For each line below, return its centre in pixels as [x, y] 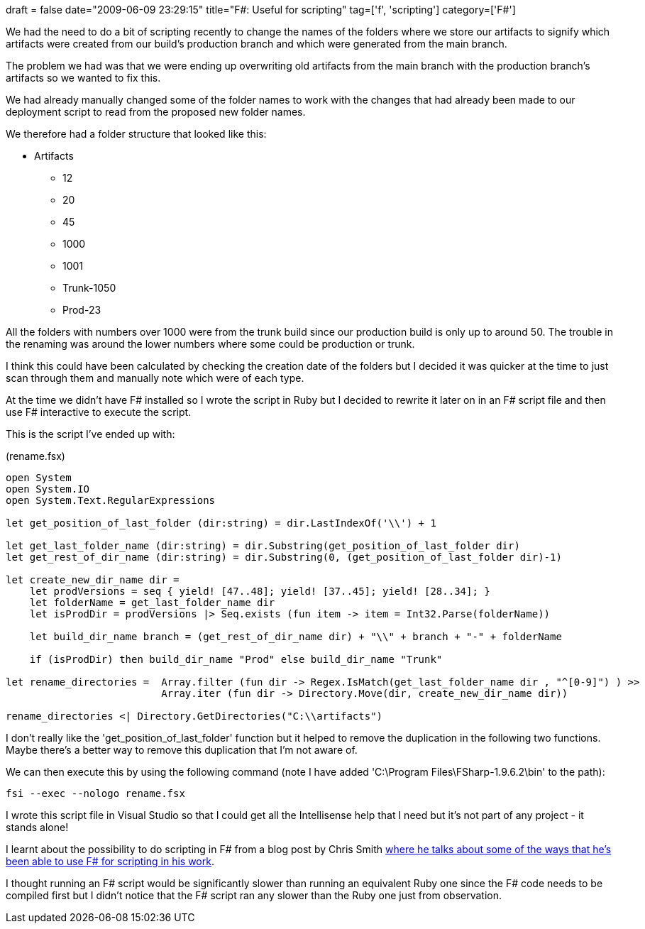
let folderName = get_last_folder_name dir [152, 603]
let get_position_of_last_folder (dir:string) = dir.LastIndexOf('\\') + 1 [221, 523]
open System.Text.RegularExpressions [111, 500]
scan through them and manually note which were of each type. [155, 378]
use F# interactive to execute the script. [99, 412]
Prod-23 [82, 310]
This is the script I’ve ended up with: [90, 434]
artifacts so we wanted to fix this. [83, 78]
